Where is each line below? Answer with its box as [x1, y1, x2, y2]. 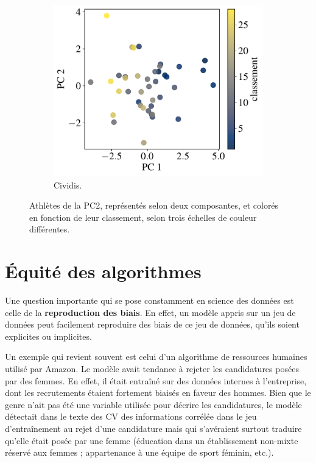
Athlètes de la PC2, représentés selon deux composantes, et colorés [29, 199, 279, 212]
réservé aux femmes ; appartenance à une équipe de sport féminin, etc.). [5, 446, 274, 459]
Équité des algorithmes [5, 259, 202, 284]
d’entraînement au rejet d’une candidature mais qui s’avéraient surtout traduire [5, 422, 302, 434]
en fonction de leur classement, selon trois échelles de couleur [29, 210, 257, 223]
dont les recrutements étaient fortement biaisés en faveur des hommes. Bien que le [5, 386, 311, 399]
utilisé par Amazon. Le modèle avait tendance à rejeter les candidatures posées [5, 362, 299, 375]
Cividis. [54, 178, 82, 191]
